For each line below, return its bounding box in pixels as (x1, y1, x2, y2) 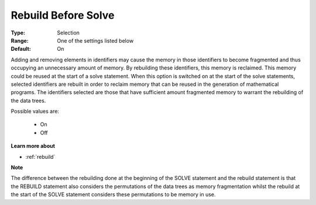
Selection (57, 29, 80, 36)
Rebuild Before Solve (11, 9, 115, 22)
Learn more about (11, 143, 56, 150)
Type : (11, 29, 26, 36)
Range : (11, 37, 29, 44)
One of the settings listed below (57, 37, 134, 44)
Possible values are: (11, 108, 60, 115)
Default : (11, 46, 32, 53)
